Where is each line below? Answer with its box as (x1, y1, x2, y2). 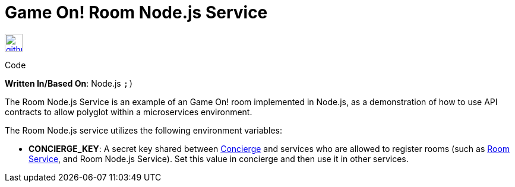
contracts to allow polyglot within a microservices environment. (5, 106, 252, 117)
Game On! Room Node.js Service (5, 2, 268, 23)
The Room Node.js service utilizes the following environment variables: (5, 125, 283, 135)
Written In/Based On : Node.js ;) (5, 78, 134, 88)
